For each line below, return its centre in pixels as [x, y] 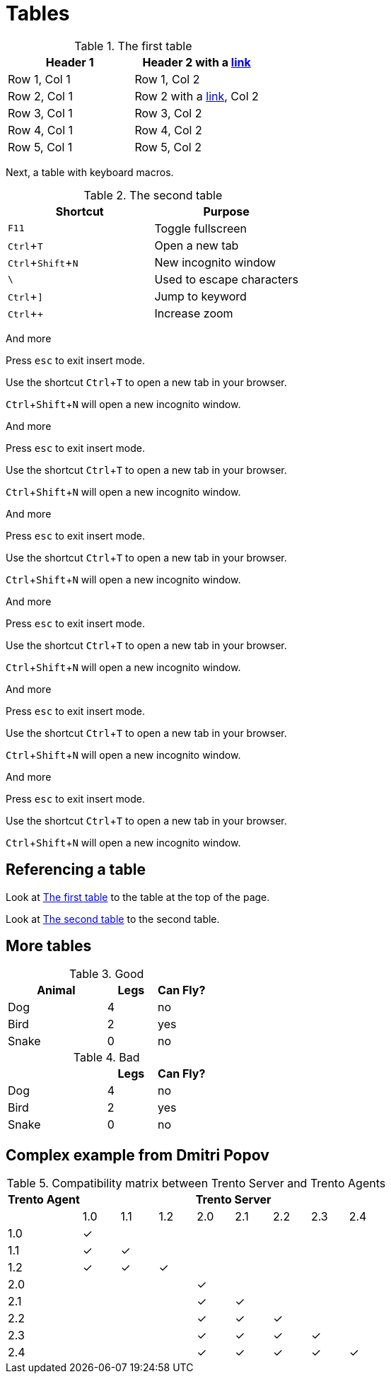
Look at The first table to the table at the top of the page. [138, 897]
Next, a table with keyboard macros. [90, 172]
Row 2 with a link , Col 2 [197, 96]
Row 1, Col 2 [167, 79]
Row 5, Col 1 [40, 147]
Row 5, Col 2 [168, 147]
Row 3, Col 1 [40, 113]
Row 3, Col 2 [168, 113]
